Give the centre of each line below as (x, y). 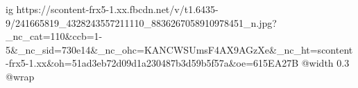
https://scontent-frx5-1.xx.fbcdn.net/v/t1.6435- (117, 9)
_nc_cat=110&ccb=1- (54, 36)
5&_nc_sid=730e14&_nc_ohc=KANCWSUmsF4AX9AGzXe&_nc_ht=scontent (179, 49)
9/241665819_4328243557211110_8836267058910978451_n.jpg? (141, 22)
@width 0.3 (325, 63)
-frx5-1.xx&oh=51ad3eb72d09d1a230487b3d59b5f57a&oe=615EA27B (152, 63)
